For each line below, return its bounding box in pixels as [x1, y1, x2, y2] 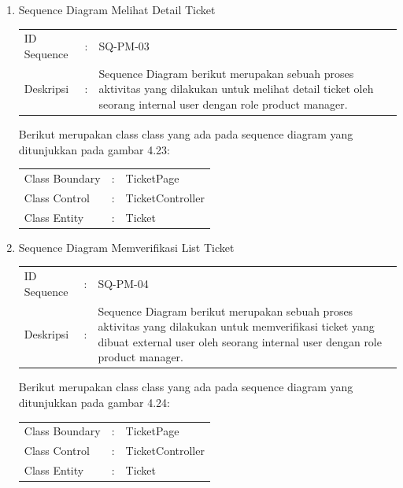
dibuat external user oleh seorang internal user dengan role [98, 333, 382, 349]
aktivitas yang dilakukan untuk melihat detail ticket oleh [98, 80, 374, 97]
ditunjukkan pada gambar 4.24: [18, 394, 171, 411]
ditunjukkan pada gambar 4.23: [18, 141, 171, 157]
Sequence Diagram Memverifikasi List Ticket [18, 238, 235, 255]
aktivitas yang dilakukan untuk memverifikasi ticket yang [98, 318, 375, 335]
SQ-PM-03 [98, 38, 150, 54]
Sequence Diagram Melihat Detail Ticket [18, 2, 216, 17]
